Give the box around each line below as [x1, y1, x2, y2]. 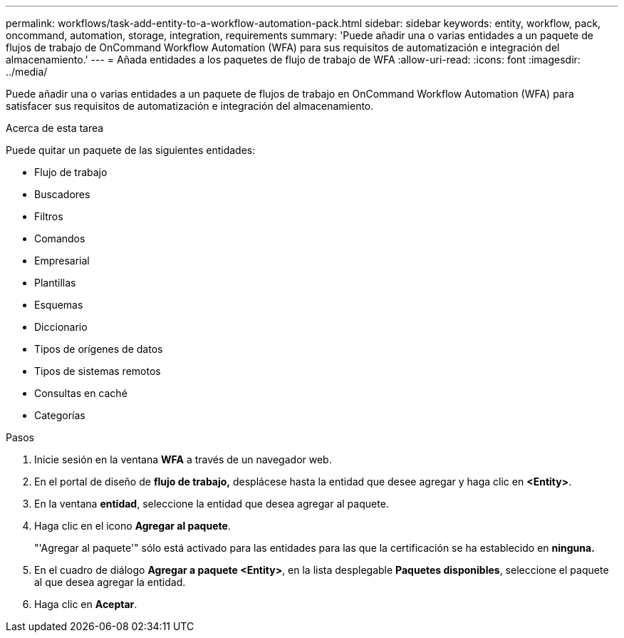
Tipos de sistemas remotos [34, 365, 161, 377]
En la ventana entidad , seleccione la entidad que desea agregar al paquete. [34, 498, 389, 510]
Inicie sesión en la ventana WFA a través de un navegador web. [34, 453, 332, 465]
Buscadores [34, 188, 90, 200]
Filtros [34, 210, 63, 222]
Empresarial [34, 254, 90, 267]
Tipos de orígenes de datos [34, 343, 163, 355]
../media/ [6, 66, 48, 78]
